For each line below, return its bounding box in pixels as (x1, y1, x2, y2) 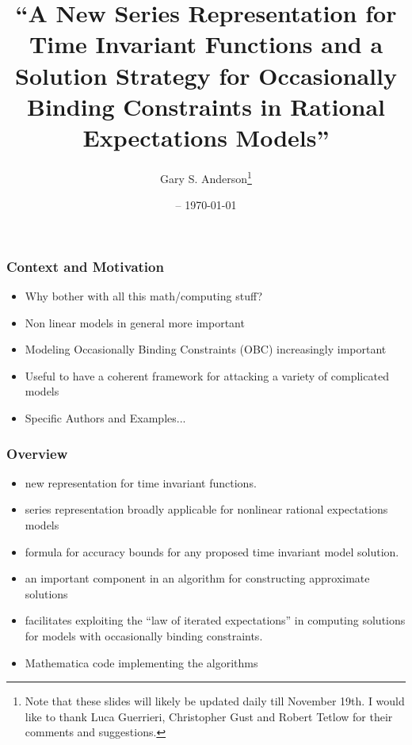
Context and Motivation (6, 256, 164, 276)
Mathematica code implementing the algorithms (25, 654, 258, 670)
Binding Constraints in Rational (27, 90, 385, 122)
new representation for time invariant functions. (25, 474, 257, 491)
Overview (6, 443, 68, 463)
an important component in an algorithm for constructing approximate (25, 570, 370, 586)
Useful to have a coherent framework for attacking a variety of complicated (25, 367, 389, 384)
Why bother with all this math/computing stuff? (25, 288, 263, 304)
